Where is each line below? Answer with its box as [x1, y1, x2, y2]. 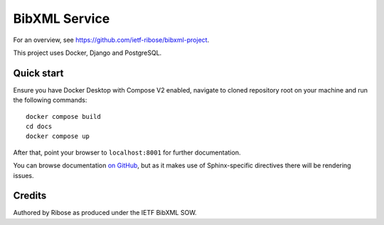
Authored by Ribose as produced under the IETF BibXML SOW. [13, 209, 197, 217]
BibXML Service [13, 11, 110, 26]
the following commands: [13, 96, 87, 105]
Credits [13, 189, 47, 202]
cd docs [26, 122, 53, 131]
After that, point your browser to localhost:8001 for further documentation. [13, 148, 241, 157]
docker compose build [26, 112, 101, 120]
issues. [13, 171, 35, 179]
